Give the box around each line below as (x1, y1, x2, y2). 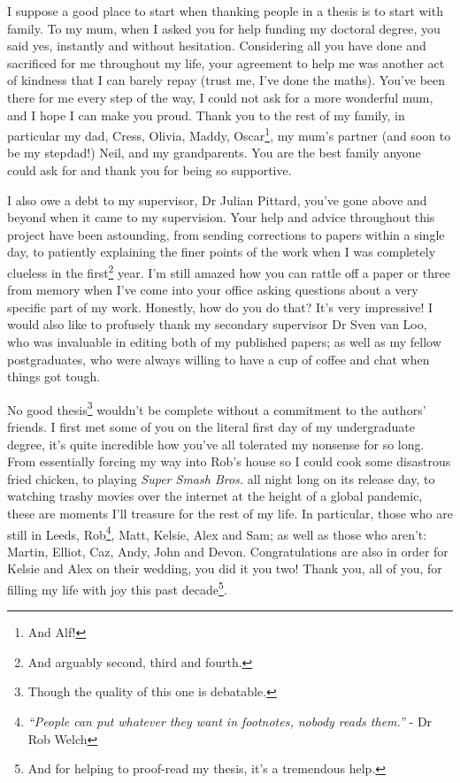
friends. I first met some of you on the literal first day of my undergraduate (7, 418, 415, 436)
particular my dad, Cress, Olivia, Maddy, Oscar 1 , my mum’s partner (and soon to (7, 124, 451, 144)
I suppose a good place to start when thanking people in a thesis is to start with (7, 2, 443, 19)
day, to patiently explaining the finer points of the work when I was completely (7, 242, 436, 261)
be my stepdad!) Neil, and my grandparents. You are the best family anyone (7, 143, 421, 162)
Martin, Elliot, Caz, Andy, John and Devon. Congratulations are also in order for (7, 541, 448, 560)
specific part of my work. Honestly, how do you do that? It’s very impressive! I (7, 297, 433, 316)
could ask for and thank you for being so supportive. (7, 161, 292, 179)
